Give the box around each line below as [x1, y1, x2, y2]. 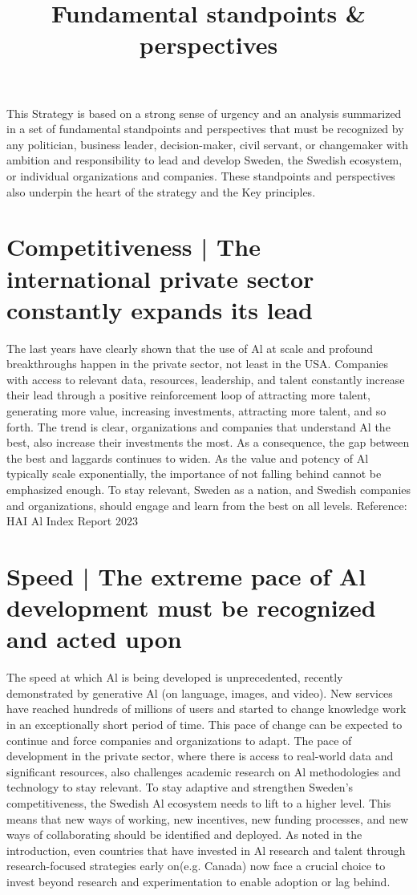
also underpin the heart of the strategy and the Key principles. [6, 183, 316, 200]
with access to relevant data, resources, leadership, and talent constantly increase [6, 371, 405, 387]
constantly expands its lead [6, 293, 313, 326]
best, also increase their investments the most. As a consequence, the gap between [6, 434, 410, 451]
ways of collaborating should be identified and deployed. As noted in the [6, 826, 362, 843]
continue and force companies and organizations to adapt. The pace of [6, 731, 352, 748]
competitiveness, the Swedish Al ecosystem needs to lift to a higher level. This [6, 795, 391, 811]
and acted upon [6, 622, 182, 655]
